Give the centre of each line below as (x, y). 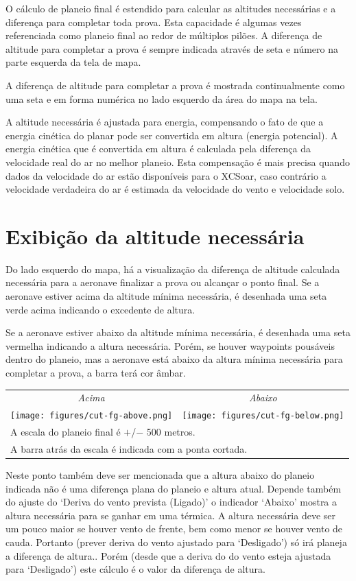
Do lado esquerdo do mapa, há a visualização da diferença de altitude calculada (173, 269)
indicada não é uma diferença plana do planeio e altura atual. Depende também (174, 488)
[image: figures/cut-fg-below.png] (263, 416)
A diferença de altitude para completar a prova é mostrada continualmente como (175, 85)
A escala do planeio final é (66, 432)
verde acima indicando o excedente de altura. (100, 309)
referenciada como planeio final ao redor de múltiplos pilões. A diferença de (164, 35)
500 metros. (171, 432)
